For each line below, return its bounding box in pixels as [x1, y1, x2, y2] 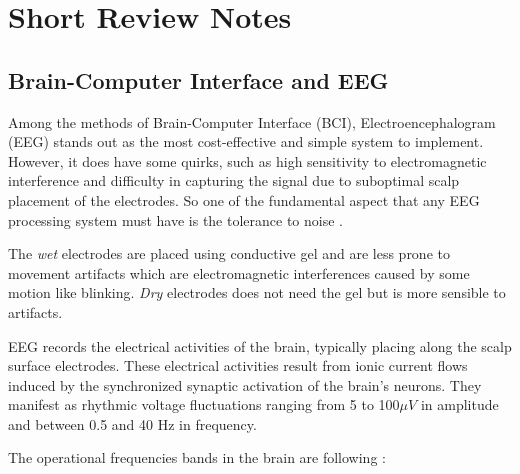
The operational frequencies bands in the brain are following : [8, 447, 386, 468]
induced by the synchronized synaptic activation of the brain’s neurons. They [8, 374, 482, 395]
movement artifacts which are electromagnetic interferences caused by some [8, 262, 470, 283]
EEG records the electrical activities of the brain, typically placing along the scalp [8, 335, 512, 356]
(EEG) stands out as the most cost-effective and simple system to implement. [8, 131, 484, 152]
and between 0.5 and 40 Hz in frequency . [8, 413, 257, 434]
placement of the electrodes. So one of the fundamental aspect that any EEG [8, 189, 480, 210]
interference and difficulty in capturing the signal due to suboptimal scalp [8, 170, 460, 191]
